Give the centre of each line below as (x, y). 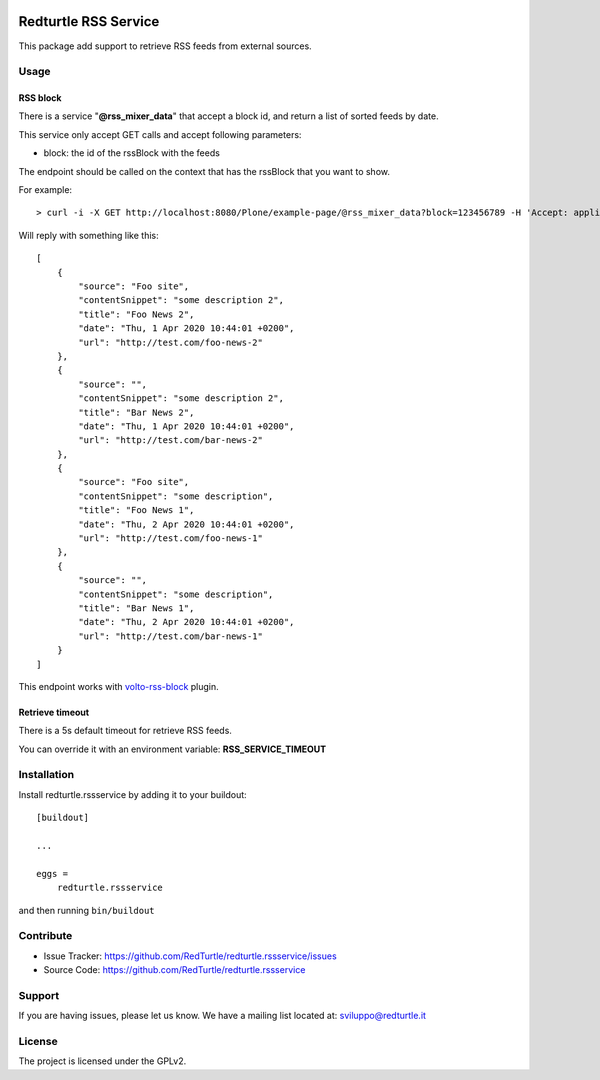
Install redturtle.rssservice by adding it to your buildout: (132, 794)
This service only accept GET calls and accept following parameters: (160, 134)
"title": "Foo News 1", (136, 510)
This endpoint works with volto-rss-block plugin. (118, 686)
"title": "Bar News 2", (136, 412)
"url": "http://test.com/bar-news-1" (171, 636)
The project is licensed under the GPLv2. (102, 1061)
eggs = (52, 873)
